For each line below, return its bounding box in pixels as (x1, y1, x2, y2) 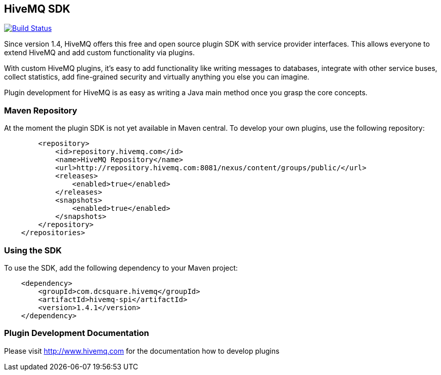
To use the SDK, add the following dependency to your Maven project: (4, 263, 238, 272)
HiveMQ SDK (4, 3, 70, 15)
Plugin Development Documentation (4, 328, 149, 339)
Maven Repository (4, 105, 77, 116)
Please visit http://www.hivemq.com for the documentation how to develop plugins (4, 346, 280, 355)
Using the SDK (4, 245, 62, 255)
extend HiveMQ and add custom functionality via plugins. (4, 48, 195, 57)
